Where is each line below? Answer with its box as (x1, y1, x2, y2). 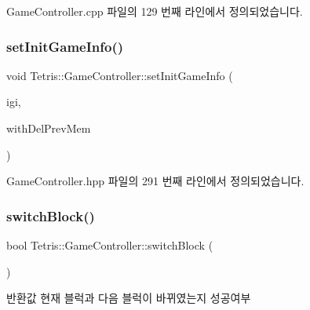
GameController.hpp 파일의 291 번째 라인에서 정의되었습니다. (6, 173, 305, 189)
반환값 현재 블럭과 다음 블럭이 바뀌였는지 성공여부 (6, 290, 251, 306)
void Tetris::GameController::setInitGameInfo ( (6, 67, 233, 83)
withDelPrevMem (6, 120, 91, 136)
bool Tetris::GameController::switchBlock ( (6, 237, 213, 253)
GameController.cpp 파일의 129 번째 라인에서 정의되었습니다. (6, 3, 303, 19)
